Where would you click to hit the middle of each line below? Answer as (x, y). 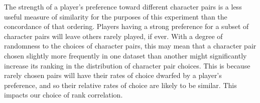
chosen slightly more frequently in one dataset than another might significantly (125, 55)
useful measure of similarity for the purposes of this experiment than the (116, 16)
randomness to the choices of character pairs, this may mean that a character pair (130, 46)
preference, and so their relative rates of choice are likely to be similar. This (120, 85)
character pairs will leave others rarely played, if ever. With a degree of (113, 36)
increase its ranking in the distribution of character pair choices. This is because (127, 65)
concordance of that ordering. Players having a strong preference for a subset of (126, 26)
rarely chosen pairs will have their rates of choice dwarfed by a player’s (113, 75)
